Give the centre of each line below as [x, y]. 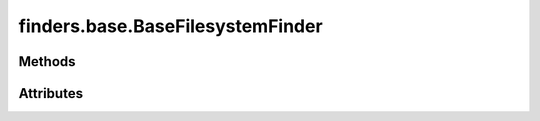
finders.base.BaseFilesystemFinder [171, 26]
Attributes [51, 93]
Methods [47, 61]
